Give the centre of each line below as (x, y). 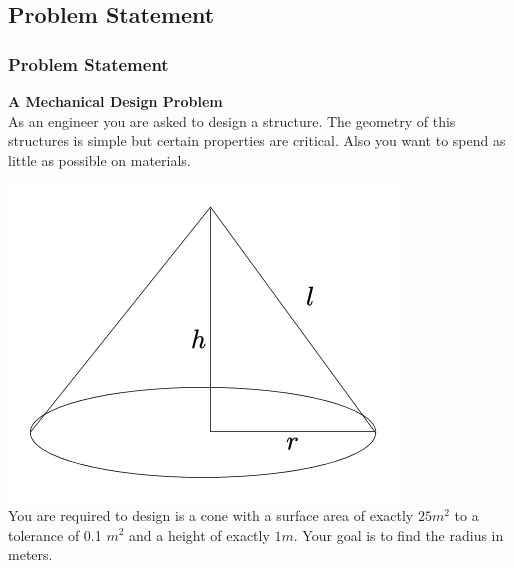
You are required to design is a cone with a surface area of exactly (211, 514)
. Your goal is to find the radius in (398, 534)
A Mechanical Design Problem (115, 101)
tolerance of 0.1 (55, 534)
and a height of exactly (199, 534)
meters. (30, 554)
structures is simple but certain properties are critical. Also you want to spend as (257, 140)
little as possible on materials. (99, 159)
